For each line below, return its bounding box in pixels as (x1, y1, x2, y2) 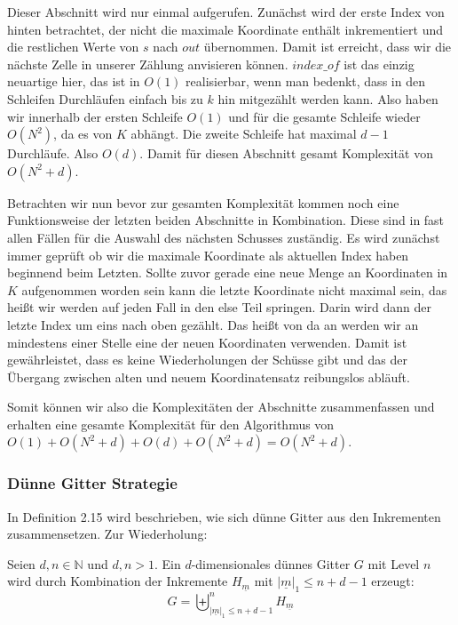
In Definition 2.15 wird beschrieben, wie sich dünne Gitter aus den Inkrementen (7, 507, 441, 525)
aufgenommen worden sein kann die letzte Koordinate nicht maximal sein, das (21, 280, 447, 299)
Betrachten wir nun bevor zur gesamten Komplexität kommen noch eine (7, 193, 399, 212)
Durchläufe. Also (7, 144, 99, 163)
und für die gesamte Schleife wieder (228, 107, 421, 125)
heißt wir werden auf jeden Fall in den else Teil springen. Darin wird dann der (7, 298, 431, 317)
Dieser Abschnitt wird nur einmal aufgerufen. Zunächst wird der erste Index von (7, 3, 445, 20)
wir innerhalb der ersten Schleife (7, 107, 183, 125)
